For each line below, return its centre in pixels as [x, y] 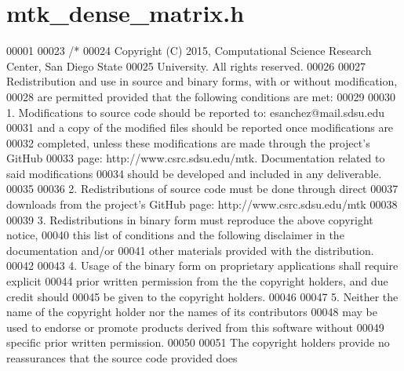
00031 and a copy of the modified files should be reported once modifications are [200, 127]
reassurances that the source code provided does [122, 358]
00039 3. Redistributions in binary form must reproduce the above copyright [190, 219]
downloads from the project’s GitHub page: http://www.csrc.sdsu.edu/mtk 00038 [202, 204]
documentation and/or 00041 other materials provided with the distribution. [190, 250]
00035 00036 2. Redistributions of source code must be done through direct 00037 [202, 189]
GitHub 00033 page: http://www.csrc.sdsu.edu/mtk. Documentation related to [196, 158]
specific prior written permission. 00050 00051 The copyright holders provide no [198, 342]
